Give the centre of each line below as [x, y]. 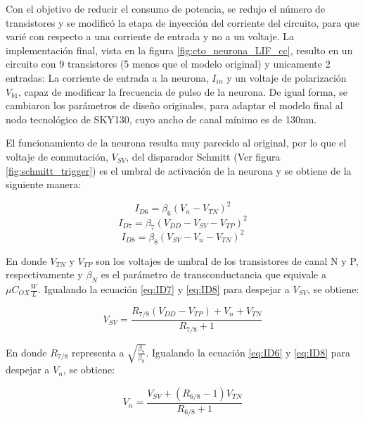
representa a [98, 352]
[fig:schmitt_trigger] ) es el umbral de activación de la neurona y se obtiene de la [179, 170]
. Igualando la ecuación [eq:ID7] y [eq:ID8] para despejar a [164, 289]
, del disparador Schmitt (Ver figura [203, 156]
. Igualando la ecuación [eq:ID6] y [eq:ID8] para [248, 352]
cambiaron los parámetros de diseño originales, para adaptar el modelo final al [174, 105]
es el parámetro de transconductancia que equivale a [213, 274]
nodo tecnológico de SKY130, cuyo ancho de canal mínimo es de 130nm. [161, 119]
